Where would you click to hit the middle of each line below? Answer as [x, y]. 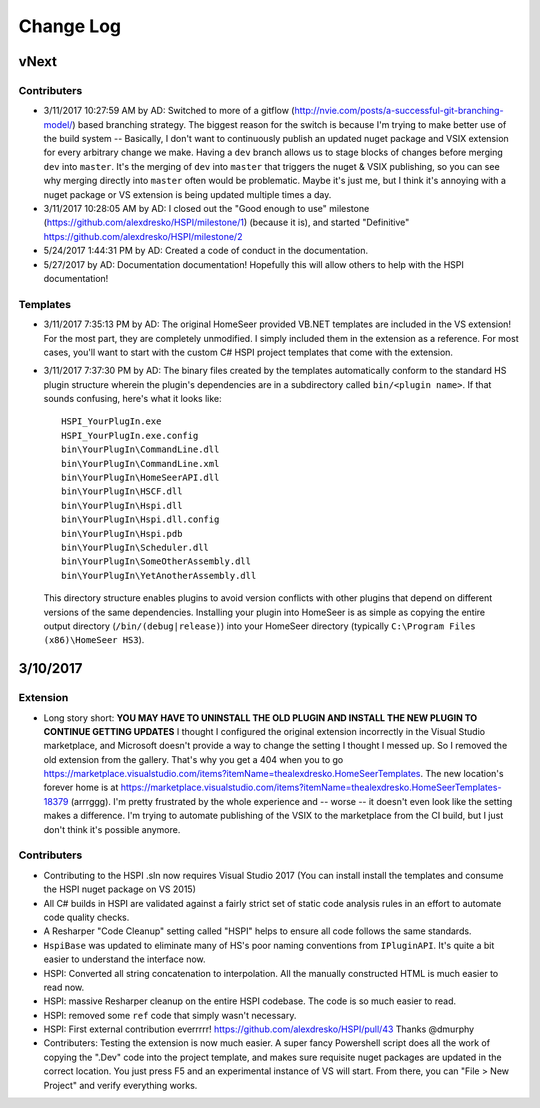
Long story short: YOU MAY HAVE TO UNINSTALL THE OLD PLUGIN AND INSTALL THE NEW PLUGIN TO [260, 717]
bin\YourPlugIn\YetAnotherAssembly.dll [159, 575]
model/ [58, 124]
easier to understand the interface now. [124, 959]
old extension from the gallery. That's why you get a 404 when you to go [193, 759]
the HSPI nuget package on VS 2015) [120, 889]
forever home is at [81, 787]
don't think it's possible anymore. [112, 829]
